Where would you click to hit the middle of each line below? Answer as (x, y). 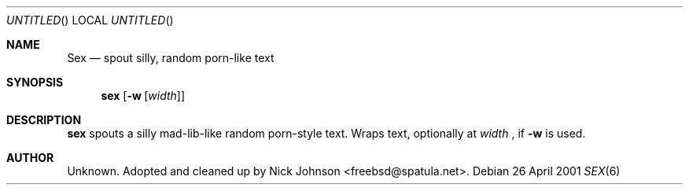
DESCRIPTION (44, 120)
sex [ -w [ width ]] (143, 95)
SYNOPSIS (35, 82)
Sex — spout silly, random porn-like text (171, 58)
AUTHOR (30, 158)
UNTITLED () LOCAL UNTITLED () (90, 20)
